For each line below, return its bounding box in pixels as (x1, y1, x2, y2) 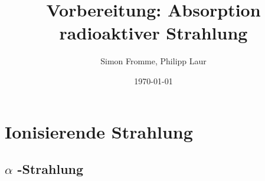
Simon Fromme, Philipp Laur (100, 55, 207, 67)
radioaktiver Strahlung (59, 21, 248, 45)
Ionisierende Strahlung (5, 119, 193, 143)
